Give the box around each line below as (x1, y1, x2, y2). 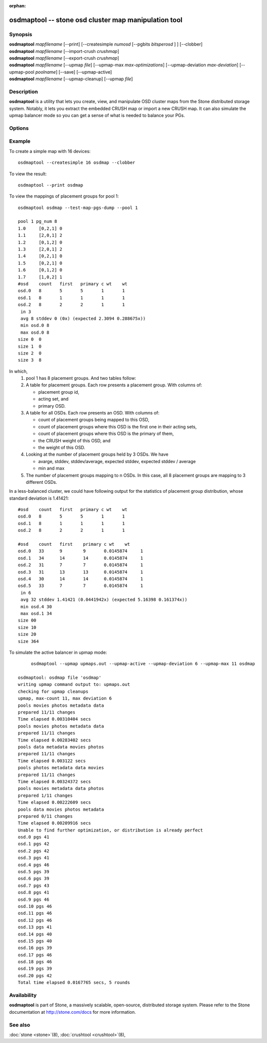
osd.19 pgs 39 (18, 966, 52, 972)
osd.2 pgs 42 (18, 848, 49, 854)
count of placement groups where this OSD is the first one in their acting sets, (38, 423, 197, 429)
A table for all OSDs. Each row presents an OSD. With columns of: (26, 410, 160, 416)
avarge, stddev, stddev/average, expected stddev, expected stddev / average (38, 458, 196, 464)
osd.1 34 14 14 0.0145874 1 (18, 555, 143, 561)
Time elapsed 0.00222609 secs (18, 800, 91, 805)
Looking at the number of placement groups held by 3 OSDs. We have (26, 451, 169, 458)
